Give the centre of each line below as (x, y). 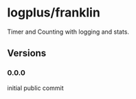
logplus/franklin (54, 13)
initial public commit (35, 88)
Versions (27, 53)
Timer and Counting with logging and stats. (68, 32)
